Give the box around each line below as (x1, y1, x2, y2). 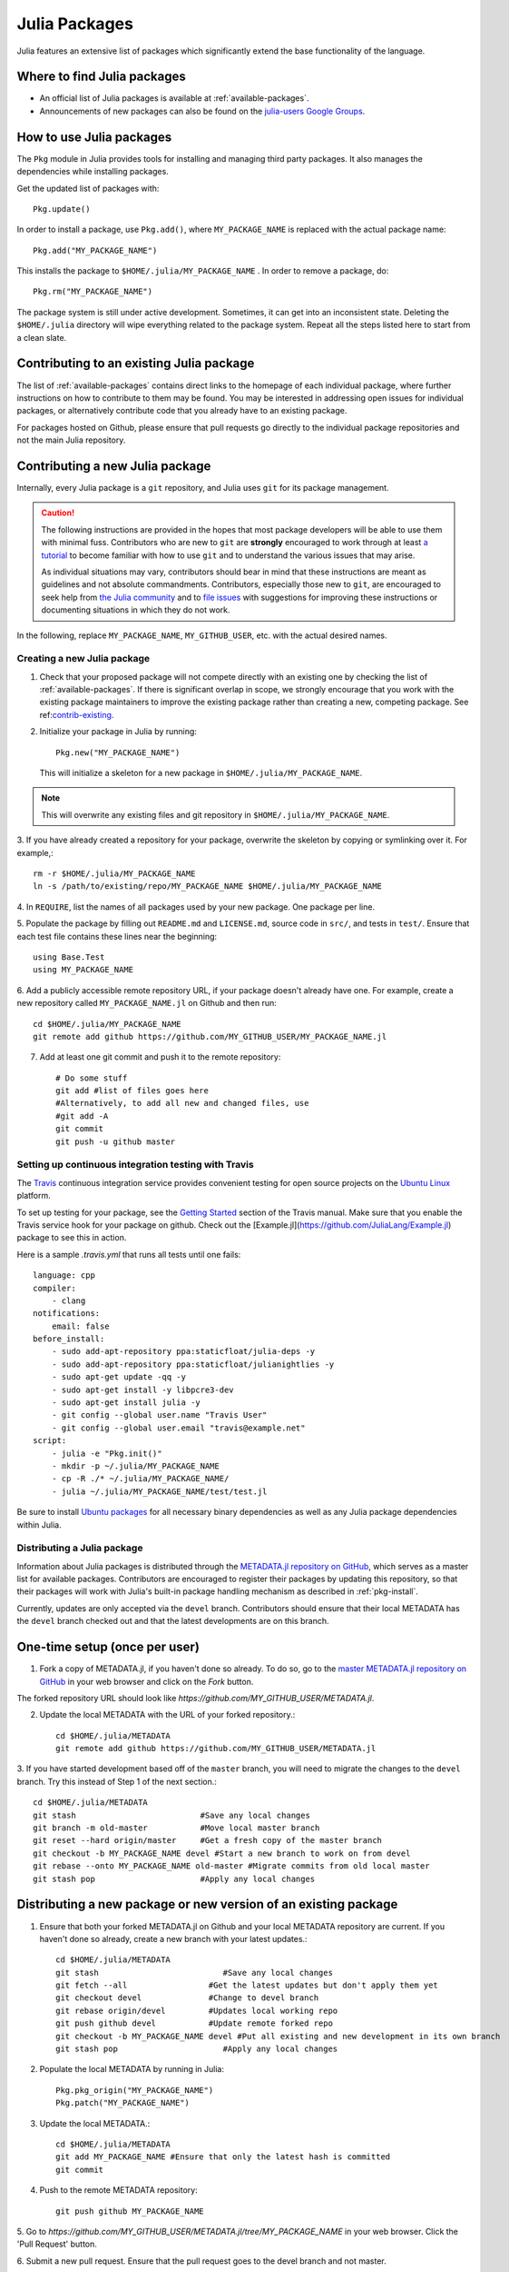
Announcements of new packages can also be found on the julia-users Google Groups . (39, 105, 366, 116)
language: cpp (33, 1271, 95, 1280)
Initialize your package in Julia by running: (39, 726, 197, 737)
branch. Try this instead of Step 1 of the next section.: (16, 1776, 218, 1787)
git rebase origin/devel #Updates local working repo (55, 2005, 338, 2016)
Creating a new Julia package (16, 653, 151, 665)
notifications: (33, 1309, 101, 1319)
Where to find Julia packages (16, 69, 186, 85)
